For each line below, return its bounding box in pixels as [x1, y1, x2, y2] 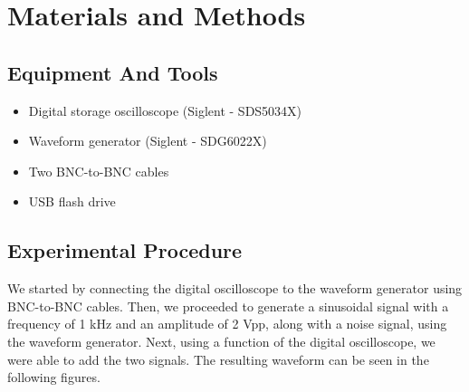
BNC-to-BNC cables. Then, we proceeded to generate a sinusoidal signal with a [7, 296, 449, 315]
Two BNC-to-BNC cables [28, 161, 169, 180]
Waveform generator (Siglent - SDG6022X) [28, 131, 267, 150]
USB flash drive [28, 192, 116, 211]
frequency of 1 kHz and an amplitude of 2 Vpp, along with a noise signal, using [7, 314, 447, 333]
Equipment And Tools [7, 58, 218, 86]
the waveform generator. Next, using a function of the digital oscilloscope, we [7, 331, 435, 350]
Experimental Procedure [7, 236, 243, 264]
